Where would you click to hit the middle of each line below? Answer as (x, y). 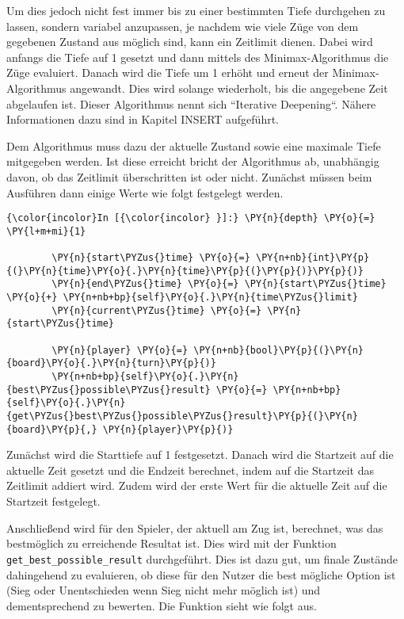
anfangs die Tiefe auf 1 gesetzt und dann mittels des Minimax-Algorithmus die (198, 57)
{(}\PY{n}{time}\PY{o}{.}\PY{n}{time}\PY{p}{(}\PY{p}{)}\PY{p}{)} (185, 271)
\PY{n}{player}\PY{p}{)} (168, 429)
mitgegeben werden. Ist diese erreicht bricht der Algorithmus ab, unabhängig (193, 161)
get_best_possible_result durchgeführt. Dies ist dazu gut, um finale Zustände (202, 558)
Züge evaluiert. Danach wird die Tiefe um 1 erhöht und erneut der (168, 73)
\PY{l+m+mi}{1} (46, 231)
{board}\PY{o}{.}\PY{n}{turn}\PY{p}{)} (111, 363)
